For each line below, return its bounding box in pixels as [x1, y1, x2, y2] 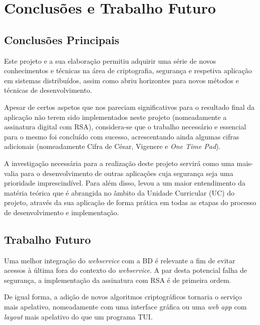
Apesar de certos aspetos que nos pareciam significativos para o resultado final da [4, 101, 255, 112]
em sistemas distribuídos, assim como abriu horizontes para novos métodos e [4, 75, 239, 85]
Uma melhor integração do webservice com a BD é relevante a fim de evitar [4, 255, 235, 265]
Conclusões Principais [4, 32, 120, 47]
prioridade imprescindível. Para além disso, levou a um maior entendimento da [4, 178, 245, 188]
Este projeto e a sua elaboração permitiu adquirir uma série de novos [4, 55, 216, 66]
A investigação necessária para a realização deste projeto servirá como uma [4, 157, 234, 168]
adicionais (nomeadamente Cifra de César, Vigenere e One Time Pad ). [4, 141, 221, 151]
